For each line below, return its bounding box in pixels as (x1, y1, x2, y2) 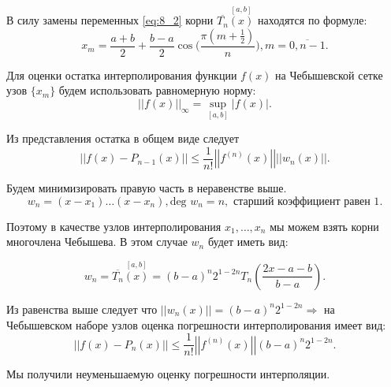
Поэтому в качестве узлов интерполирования (6, 218, 222, 234)
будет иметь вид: (207, 233, 289, 250)
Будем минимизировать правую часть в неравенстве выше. (6, 179, 287, 195)
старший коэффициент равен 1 (233, 195, 380, 207)
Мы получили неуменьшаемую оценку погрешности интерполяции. (6, 366, 330, 382)
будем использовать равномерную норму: (58, 82, 256, 99)
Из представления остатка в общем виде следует (6, 130, 240, 147)
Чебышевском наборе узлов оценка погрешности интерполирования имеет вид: (6, 316, 386, 333)
